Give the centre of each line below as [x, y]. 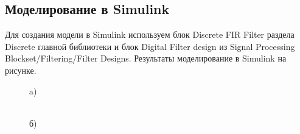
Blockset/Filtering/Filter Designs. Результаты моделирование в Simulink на [146, 58]
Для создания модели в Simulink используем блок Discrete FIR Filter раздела [150, 34]
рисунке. [21, 70]
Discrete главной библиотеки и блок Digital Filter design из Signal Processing [150, 46]
